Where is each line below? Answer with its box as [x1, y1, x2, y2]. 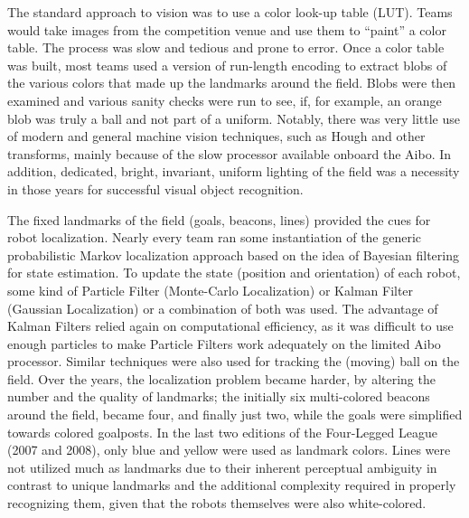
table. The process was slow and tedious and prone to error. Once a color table [7, 38, 445, 57]
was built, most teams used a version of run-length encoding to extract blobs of [7, 55, 447, 74]
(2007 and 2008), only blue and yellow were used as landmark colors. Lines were [7, 440, 451, 459]
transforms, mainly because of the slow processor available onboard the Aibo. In [7, 144, 452, 163]
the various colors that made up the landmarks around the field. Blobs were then [7, 73, 456, 92]
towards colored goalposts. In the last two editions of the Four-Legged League [7, 422, 437, 441]
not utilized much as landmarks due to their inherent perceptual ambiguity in [7, 457, 437, 476]
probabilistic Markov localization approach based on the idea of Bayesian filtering [7, 245, 459, 264]
